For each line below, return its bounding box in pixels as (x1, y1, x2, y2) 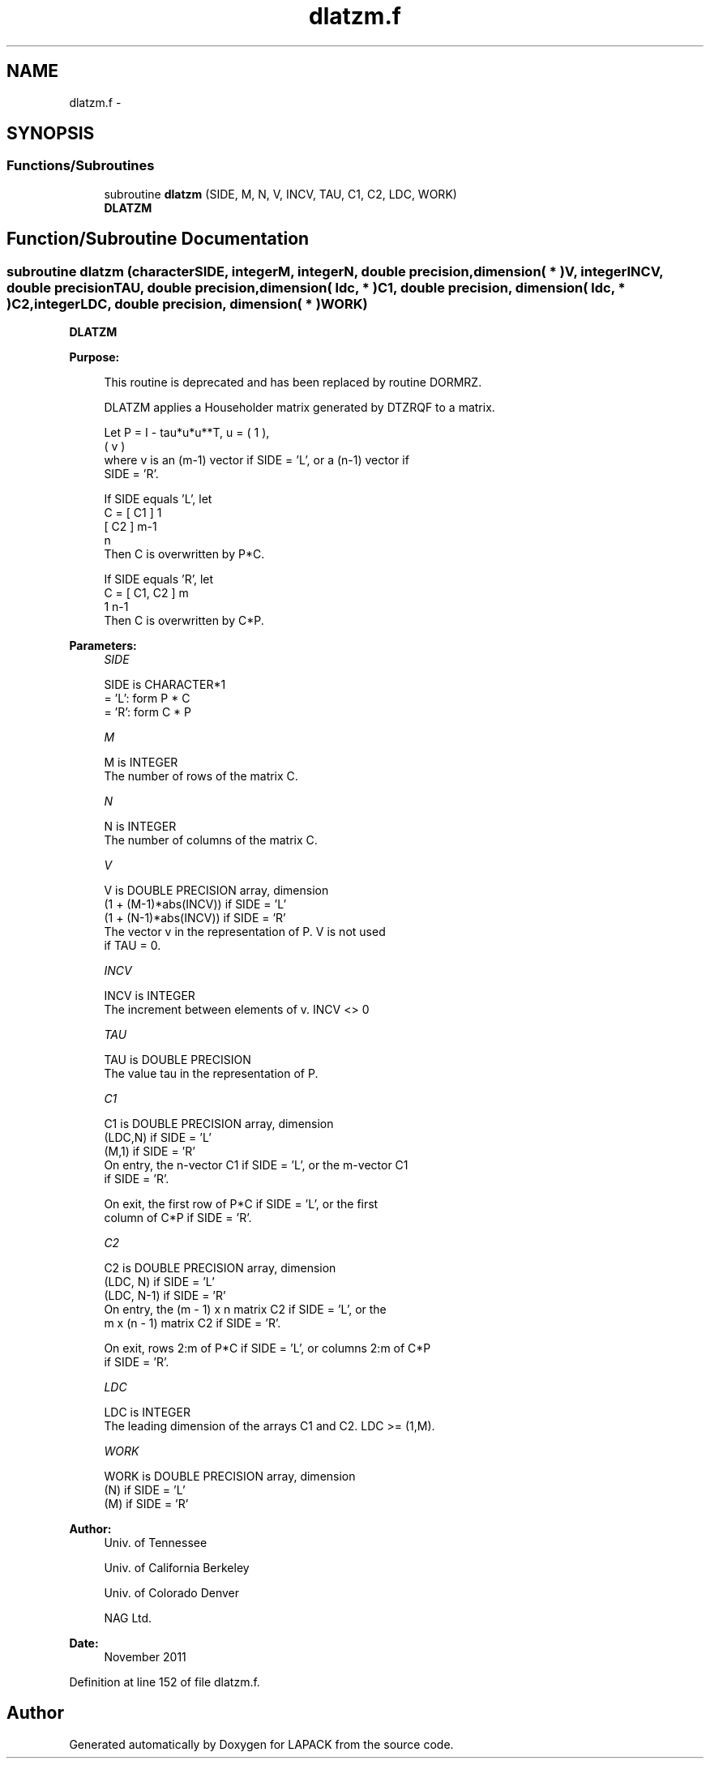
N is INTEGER (104, 819, 177, 834)
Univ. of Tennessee (104, 1536, 207, 1550)
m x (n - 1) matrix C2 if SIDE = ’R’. (104, 1316, 281, 1331)
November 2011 (104, 1650, 186, 1665)
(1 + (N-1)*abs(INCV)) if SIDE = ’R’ (104, 911, 286, 925)
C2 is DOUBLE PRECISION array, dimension (104, 1261, 336, 1276)
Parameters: (69, 639, 137, 653)
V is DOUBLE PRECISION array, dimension (104, 883, 329, 898)
